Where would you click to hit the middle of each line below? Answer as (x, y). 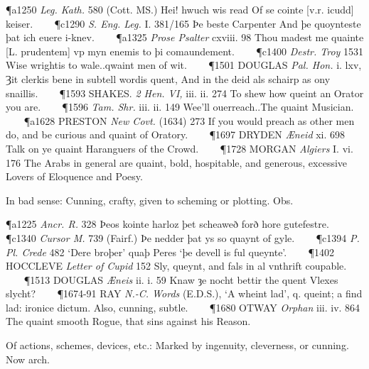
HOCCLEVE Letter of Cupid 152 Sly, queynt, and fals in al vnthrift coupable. (176, 266)
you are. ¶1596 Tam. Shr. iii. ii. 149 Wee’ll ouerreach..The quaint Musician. (180, 107)
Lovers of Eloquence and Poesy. (74, 176)
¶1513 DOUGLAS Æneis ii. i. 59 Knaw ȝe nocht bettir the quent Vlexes (181, 279)
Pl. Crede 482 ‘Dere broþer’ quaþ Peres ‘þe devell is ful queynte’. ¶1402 (170, 252)
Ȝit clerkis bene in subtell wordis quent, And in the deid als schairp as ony (168, 78)
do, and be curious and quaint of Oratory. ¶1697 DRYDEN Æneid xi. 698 (176, 134)
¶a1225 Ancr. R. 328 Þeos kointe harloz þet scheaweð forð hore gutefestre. (167, 224)
